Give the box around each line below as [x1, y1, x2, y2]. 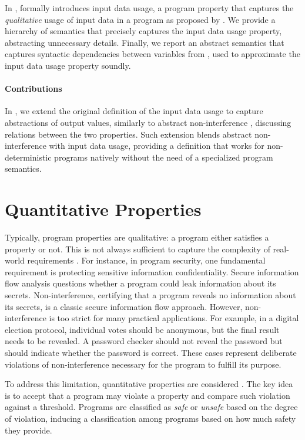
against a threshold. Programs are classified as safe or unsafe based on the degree [5, 401, 298, 413]
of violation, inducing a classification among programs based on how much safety [5, 412, 296, 424]
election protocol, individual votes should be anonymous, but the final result [5, 323, 280, 335]
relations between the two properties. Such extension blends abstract [5, 128, 252, 140]
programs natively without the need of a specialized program [54, 151, 273, 163]
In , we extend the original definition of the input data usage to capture [5, 105, 263, 117]
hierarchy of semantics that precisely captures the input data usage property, [5, 25, 282, 37]
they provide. [5, 424, 52, 436]
